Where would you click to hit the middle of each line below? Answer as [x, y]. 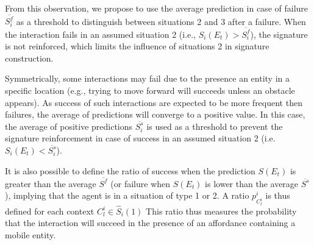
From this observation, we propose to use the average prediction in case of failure [157, 8]
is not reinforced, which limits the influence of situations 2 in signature [137, 46]
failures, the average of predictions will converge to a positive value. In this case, [155, 114]
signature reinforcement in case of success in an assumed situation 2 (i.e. [140, 138]
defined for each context [50, 211]
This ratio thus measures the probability [221, 211]
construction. [29, 58]
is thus [278, 195]
